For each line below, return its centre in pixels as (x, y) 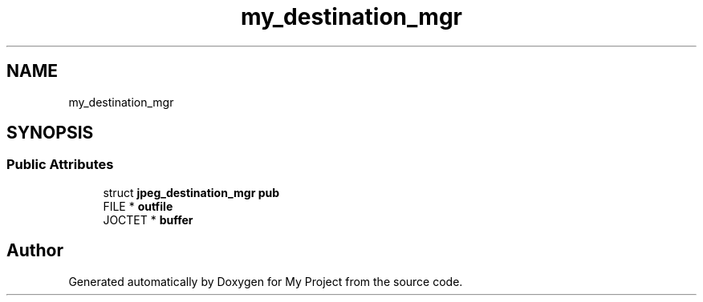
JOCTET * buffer (148, 219)
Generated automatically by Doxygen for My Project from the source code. (266, 281)
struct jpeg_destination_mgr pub (191, 192)
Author (35, 251)
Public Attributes (60, 165)
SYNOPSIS (50, 133)
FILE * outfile (138, 206)
